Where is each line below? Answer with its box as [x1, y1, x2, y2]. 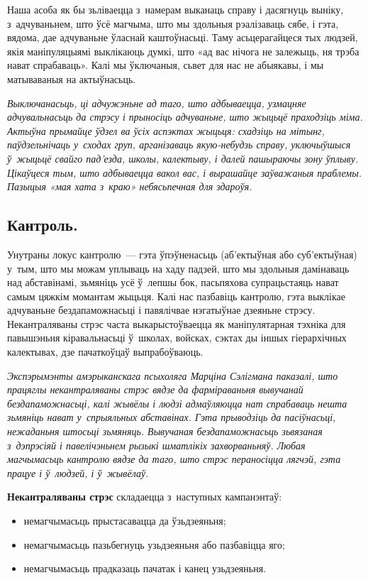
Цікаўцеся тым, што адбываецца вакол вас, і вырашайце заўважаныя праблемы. [7, 165, 362, 180]
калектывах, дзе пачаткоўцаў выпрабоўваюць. [7, 344, 203, 359]
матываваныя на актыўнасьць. [7, 71, 136, 86]
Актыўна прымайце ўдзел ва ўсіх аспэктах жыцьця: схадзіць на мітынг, [7, 123, 325, 138]
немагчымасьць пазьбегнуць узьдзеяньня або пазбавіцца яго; [23, 537, 285, 552]
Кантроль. [7, 214, 78, 236]
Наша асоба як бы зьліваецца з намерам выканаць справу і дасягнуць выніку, [7, 2, 344, 16]
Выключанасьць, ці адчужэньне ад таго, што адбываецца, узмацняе [7, 95, 306, 110]
